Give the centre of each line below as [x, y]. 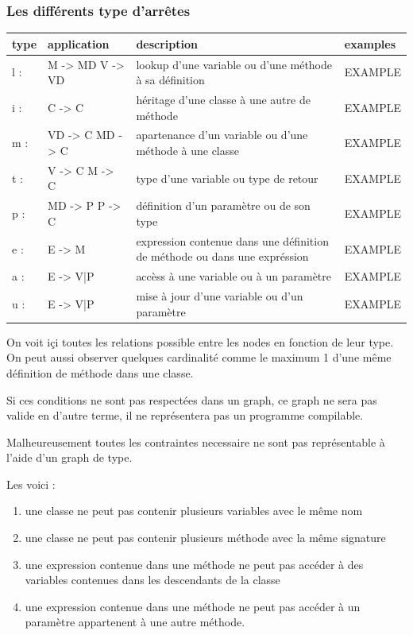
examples [370, 43]
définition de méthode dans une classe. [100, 372]
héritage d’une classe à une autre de [223, 99]
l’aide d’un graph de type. [69, 457]
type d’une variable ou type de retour [227, 178]
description [167, 43]
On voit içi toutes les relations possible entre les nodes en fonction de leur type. [200, 341]
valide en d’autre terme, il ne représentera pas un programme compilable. [185, 415]
